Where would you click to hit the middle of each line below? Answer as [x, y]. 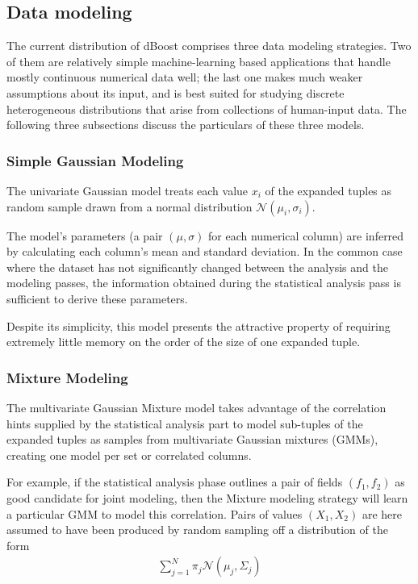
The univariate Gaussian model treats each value [127, 190]
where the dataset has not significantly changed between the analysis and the [197, 267]
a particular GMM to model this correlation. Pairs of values [155, 513]
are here [382, 513]
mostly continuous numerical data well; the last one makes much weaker [185, 77]
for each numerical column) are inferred [306, 235]
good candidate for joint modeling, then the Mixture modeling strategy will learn [207, 497]
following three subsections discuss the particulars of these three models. [186, 125]
